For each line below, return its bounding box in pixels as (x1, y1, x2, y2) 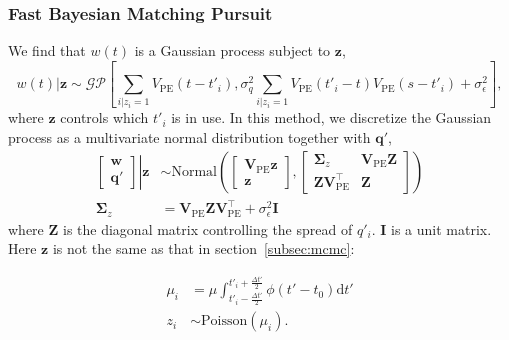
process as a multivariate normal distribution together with (8, 127, 371, 148)
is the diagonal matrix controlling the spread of (62, 218, 353, 239)
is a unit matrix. (391, 218, 492, 239)
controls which (60, 107, 149, 128)
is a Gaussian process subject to (134, 40, 331, 61)
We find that (8, 40, 86, 61)
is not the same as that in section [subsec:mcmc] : (52, 238, 355, 259)
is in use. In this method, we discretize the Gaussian (171, 107, 492, 128)
